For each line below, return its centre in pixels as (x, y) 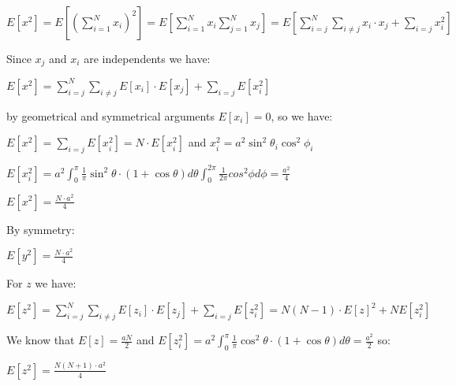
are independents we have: (147, 58)
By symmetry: (41, 229)
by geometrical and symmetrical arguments (110, 115)
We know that (41, 340)
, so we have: (302, 115)
